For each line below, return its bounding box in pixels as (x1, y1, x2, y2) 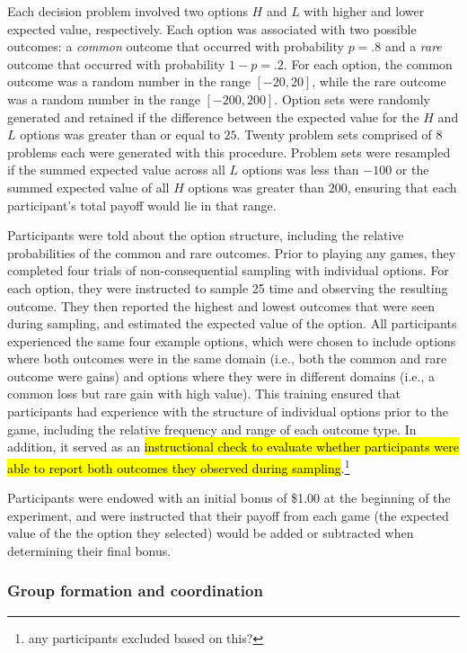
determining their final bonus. (7, 541, 172, 559)
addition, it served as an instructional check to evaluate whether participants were (7, 437, 459, 456)
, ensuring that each (347, 177, 457, 196)
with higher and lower (304, 2, 425, 20)
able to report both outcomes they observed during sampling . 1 (7, 455, 350, 477)
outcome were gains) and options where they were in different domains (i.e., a (7, 366, 435, 385)
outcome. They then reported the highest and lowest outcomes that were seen (7, 296, 435, 315)
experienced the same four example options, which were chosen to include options (7, 331, 456, 350)
